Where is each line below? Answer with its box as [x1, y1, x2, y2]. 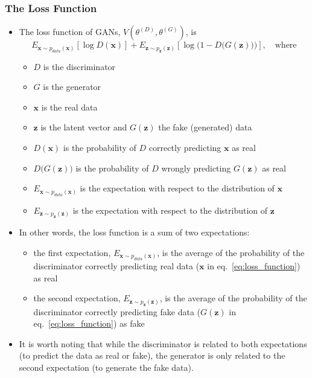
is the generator [43, 80, 101, 93]
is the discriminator [43, 60, 116, 72]
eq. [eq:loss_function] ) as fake [33, 317, 145, 330]
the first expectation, [33, 246, 111, 258]
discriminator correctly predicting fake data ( [33, 305, 200, 318]
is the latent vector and [40, 121, 127, 133]
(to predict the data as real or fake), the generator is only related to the [19, 349, 285, 362]
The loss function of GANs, [19, 25, 121, 38]
